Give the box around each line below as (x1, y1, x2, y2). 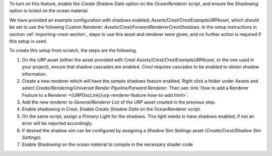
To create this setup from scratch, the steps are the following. (9, 47, 138, 54)
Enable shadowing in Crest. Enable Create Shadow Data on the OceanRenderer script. (22, 106, 201, 112)
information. (22, 71, 47, 77)
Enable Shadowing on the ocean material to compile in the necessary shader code (22, 141, 193, 147)
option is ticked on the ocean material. (9, 8, 89, 14)
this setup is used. (9, 38, 47, 44)
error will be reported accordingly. (22, 120, 93, 126)
